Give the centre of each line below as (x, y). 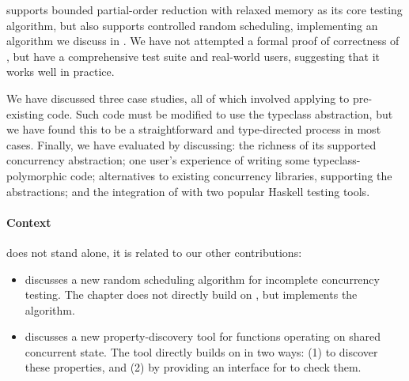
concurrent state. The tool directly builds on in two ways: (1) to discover (201, 351)
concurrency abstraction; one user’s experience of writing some (158, 160)
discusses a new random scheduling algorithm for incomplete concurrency (202, 279)
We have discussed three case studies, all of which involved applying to (178, 98)
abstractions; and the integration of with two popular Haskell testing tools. (188, 191)
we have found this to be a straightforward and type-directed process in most (194, 129)
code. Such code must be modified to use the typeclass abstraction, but (220, 113)
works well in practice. (61, 72)
